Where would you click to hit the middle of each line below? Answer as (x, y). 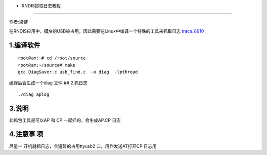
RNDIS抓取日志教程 (41, 6)
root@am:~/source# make (47, 65)
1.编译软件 (25, 45)
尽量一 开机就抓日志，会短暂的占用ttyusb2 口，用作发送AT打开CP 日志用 (83, 146)
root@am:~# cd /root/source (52, 58)
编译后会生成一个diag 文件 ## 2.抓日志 (48, 83)
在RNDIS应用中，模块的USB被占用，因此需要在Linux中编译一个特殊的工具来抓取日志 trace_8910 (107, 31)
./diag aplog (34, 94)
